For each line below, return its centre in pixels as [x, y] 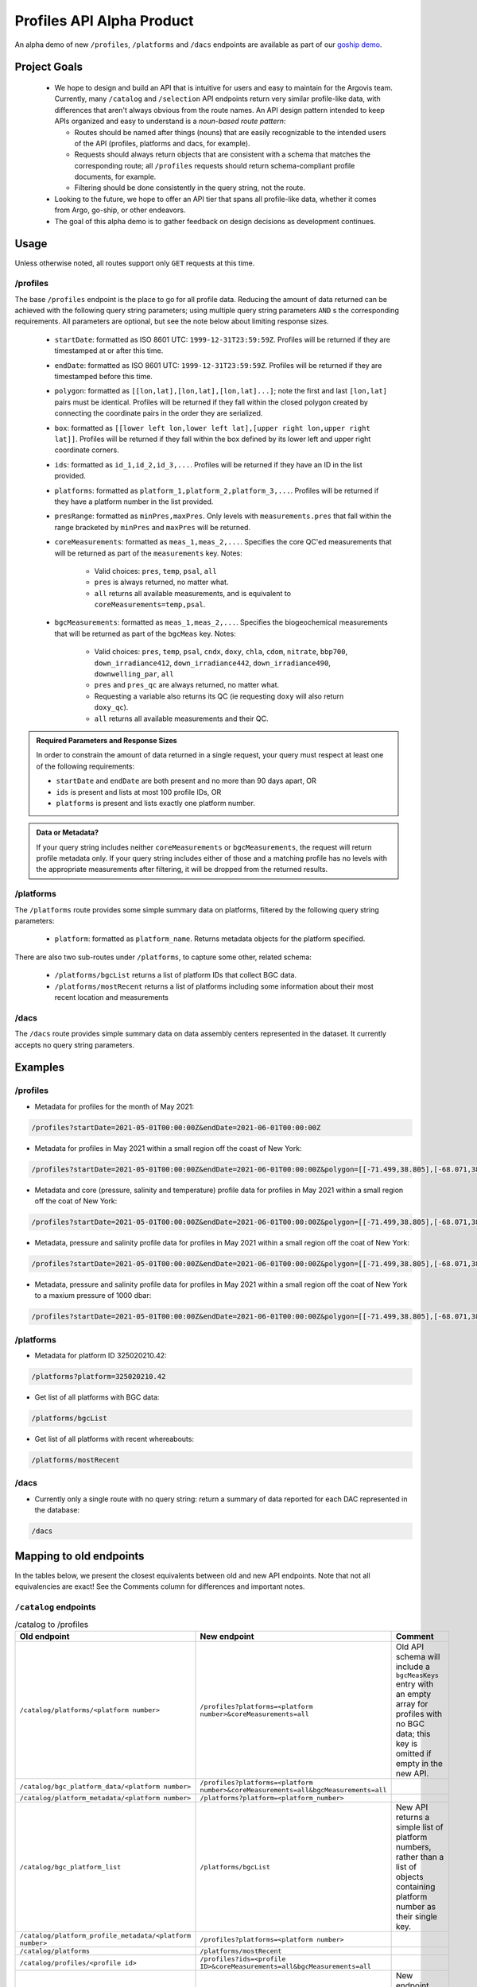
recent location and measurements [111, 997]
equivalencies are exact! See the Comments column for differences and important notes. [160, 1586]
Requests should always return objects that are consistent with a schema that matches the [223, 154]
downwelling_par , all [134, 674]
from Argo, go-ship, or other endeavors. [120, 210]
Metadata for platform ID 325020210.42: [101, 1356]
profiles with [419, 1714]
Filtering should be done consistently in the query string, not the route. [190, 188]
